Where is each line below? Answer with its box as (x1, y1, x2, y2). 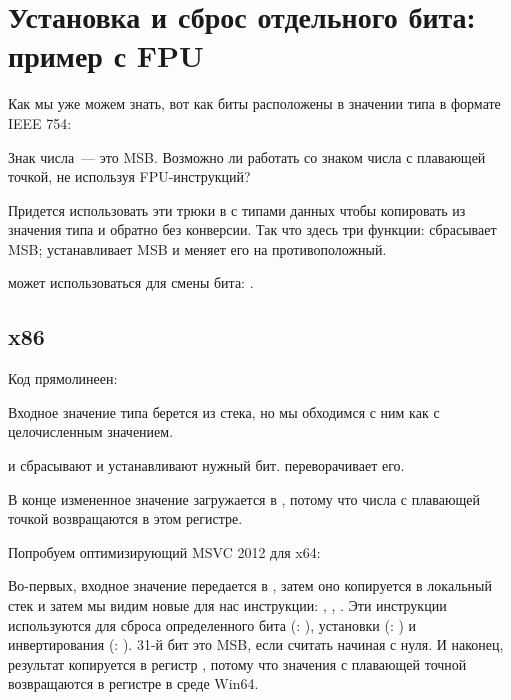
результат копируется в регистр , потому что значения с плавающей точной (8, 653, 467, 674)
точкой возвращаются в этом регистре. (8, 508, 243, 529)
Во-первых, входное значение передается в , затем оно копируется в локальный (8, 575, 492, 596)
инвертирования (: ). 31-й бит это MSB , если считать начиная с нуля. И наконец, (8, 634, 504, 655)
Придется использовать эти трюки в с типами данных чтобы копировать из (8, 199, 466, 220)
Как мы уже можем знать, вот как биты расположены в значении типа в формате (8, 93, 501, 114)
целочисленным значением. (8, 421, 174, 442)
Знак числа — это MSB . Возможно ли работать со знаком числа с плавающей (8, 146, 486, 167)
